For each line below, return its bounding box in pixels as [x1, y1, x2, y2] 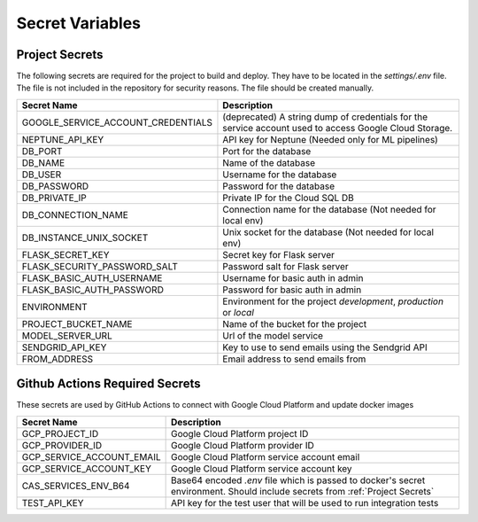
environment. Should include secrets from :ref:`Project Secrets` [170, 485, 435, 497]
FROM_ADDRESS [21, 353, 94, 365]
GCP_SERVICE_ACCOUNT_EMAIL [21, 450, 161, 463]
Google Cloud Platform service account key [170, 462, 353, 474]
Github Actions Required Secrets [16, 377, 201, 392]
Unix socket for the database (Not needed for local [222, 226, 434, 238]
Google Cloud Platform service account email [170, 450, 360, 463]
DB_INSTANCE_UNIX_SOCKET [21, 231, 149, 244]
